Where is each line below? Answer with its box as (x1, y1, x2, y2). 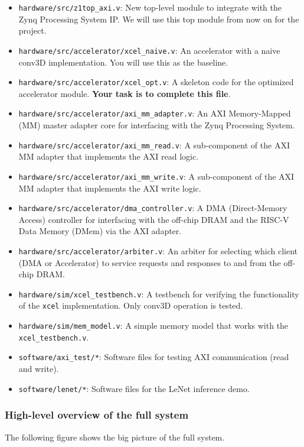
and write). (18, 362, 59, 375)
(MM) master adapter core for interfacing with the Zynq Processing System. (18, 119, 295, 131)
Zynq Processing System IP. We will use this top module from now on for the (18, 12, 299, 25)
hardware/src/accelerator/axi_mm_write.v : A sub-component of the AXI (18, 170, 295, 182)
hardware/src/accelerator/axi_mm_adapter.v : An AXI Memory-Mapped (18, 107, 291, 119)
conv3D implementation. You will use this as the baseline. (18, 56, 228, 68)
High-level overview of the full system (5, 407, 189, 422)
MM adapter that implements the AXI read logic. (18, 150, 199, 163)
